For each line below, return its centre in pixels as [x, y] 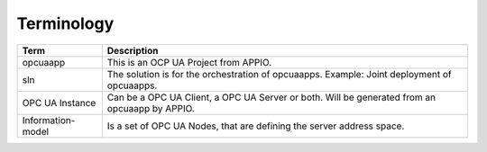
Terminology [65, 23]
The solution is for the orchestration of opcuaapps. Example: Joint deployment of [279, 74]
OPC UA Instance [59, 103]
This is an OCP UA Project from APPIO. [189, 62]
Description [133, 50]
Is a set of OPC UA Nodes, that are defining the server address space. [256, 126]
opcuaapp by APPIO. [151, 108]
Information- [49, 120]
